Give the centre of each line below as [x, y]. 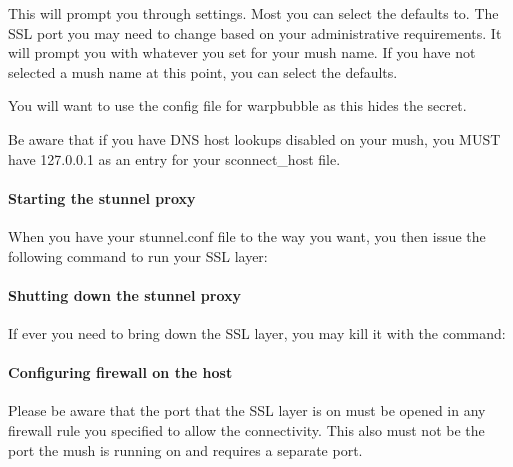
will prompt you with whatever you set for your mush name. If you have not [242, 52]
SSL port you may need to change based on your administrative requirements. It [255, 32]
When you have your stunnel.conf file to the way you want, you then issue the [247, 235]
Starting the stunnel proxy [102, 197]
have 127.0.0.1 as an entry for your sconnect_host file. [174, 158]
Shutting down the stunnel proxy [125, 294]
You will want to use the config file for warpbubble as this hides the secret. [237, 105]
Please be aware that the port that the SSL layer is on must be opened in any [247, 410]
